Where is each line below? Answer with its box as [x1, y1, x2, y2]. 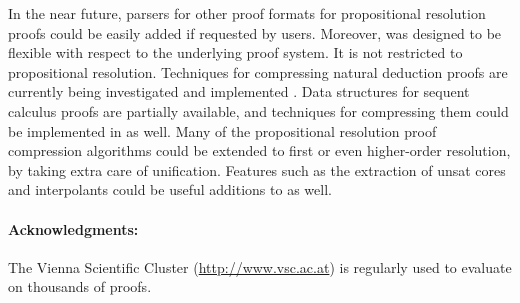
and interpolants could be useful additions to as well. [8, 179, 332, 200]
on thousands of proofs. [8, 276, 152, 297]
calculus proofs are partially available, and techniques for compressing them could [8, 100, 509, 121]
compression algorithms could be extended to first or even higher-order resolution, [8, 140, 511, 161]
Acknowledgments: [8, 218, 139, 239]
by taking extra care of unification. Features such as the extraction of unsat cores [8, 159, 506, 180]
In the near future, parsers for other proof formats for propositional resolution [8, 3, 486, 23]
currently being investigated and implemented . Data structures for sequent [8, 81, 470, 102]
